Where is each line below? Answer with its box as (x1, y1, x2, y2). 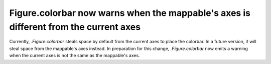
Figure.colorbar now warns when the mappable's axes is (9, 7, 251, 18)
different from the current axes (9, 21, 141, 32)
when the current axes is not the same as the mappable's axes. (9, 53, 140, 59)
